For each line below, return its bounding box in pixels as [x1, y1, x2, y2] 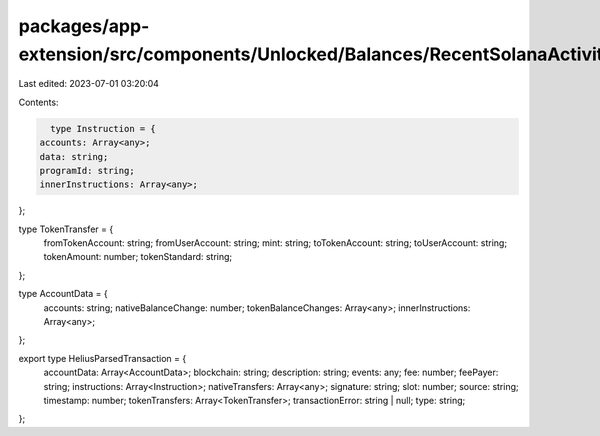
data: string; [39, 151, 109, 162]
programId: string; [39, 165, 135, 176]
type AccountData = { [18, 288, 109, 300]
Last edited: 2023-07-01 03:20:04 [18, 78, 160, 90]
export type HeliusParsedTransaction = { [18, 352, 187, 364]
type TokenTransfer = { [18, 223, 114, 235]
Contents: [18, 96, 59, 108]
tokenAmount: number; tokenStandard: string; [43, 251, 233, 263]
